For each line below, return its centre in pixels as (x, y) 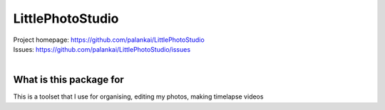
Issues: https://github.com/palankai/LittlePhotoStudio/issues (102, 49)
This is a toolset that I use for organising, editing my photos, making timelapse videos (138, 97)
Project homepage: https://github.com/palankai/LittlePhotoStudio (109, 40)
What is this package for (68, 80)
